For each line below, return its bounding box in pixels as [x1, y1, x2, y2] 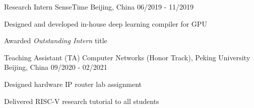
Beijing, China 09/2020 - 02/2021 [4, 62, 107, 72]
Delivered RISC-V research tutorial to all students [4, 95, 159, 106]
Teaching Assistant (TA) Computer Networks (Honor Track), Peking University [4, 52, 250, 62]
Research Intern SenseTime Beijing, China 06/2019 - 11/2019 [4, 2, 194, 12]
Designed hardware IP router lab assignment [4, 78, 142, 89]
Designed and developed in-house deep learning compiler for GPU [4, 18, 207, 29]
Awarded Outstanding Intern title [4, 35, 107, 46]
